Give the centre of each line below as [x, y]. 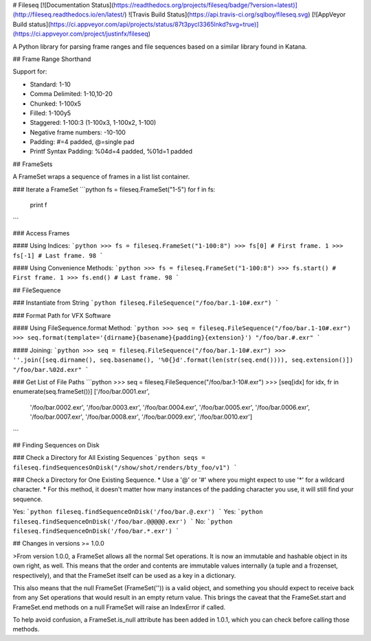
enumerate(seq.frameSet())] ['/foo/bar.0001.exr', [81, 392]
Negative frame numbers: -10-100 [78, 132]
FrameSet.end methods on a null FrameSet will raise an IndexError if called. [119, 607]
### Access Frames [41, 233]
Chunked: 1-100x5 [56, 104]
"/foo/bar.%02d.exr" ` [51, 370]
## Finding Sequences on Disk [56, 445]
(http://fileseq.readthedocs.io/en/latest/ [69, 14]
